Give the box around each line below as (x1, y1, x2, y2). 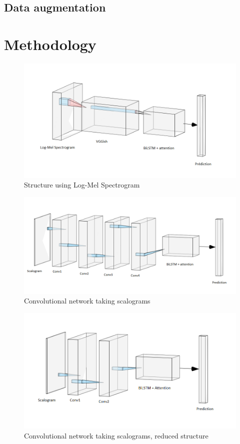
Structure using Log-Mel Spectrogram (24, 179, 140, 190)
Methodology (4, 33, 96, 54)
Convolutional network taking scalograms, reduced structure (24, 430, 208, 440)
